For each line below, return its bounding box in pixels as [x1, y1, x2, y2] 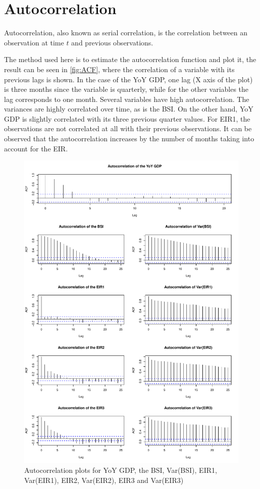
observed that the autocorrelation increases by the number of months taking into [4, 133, 254, 144]
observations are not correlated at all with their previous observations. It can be [4, 123, 252, 134]
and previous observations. [71, 37, 153, 47]
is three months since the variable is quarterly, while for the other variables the [4, 84, 249, 94]
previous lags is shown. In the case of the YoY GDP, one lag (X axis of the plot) [4, 74, 253, 84]
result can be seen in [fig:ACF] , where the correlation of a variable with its [4, 64, 235, 74]
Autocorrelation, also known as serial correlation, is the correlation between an [4, 27, 248, 38]
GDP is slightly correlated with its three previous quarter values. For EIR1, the [4, 113, 250, 124]
